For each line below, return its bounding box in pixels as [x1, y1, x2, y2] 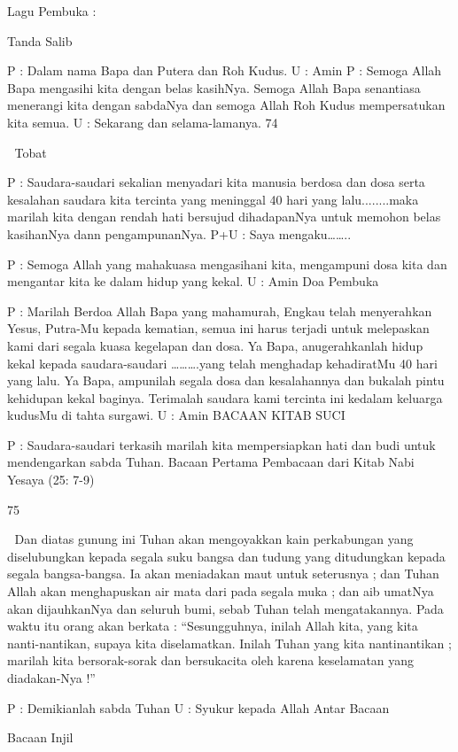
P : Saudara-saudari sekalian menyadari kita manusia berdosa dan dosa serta [7, 173, 425, 191]
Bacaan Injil [7, 728, 74, 747]
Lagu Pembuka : [7, 2, 97, 19]
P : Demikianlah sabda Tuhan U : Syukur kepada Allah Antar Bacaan [7, 698, 390, 717]
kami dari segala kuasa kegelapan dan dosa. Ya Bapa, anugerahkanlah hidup [7, 336, 423, 354]
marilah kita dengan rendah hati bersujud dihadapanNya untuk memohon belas [7, 207, 441, 226]
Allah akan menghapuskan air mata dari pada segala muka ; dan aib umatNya [7, 582, 434, 601]
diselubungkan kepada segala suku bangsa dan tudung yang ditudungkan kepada [7, 547, 446, 565]
